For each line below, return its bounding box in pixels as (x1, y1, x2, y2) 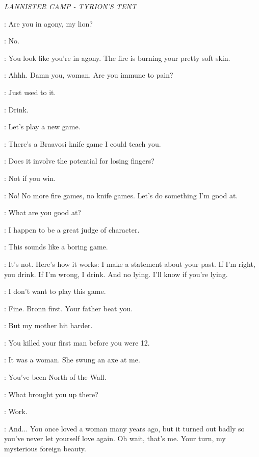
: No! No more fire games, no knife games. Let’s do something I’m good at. (4, 190, 238, 200)
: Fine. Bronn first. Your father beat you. (4, 303, 133, 313)
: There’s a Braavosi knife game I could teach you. (4, 138, 161, 149)
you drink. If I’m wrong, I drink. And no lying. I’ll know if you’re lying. (4, 268, 228, 279)
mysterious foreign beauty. (4, 443, 86, 454)
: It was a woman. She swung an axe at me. (4, 354, 140, 365)
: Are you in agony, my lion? (4, 18, 93, 29)
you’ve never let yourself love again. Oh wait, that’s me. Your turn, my (4, 433, 226, 444)
